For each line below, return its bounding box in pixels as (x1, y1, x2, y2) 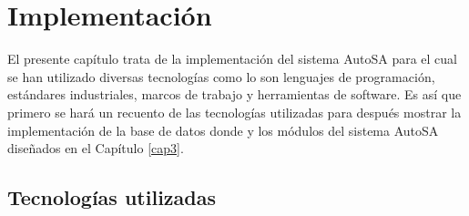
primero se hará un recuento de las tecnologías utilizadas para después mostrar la (7, 102, 462, 121)
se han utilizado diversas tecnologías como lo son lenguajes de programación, (7, 67, 435, 86)
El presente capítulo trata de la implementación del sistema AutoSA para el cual (7, 49, 458, 68)
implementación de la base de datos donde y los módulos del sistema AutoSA (7, 120, 439, 139)
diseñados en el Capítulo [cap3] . (7, 139, 184, 158)
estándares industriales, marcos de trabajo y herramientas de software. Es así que (7, 85, 462, 104)
